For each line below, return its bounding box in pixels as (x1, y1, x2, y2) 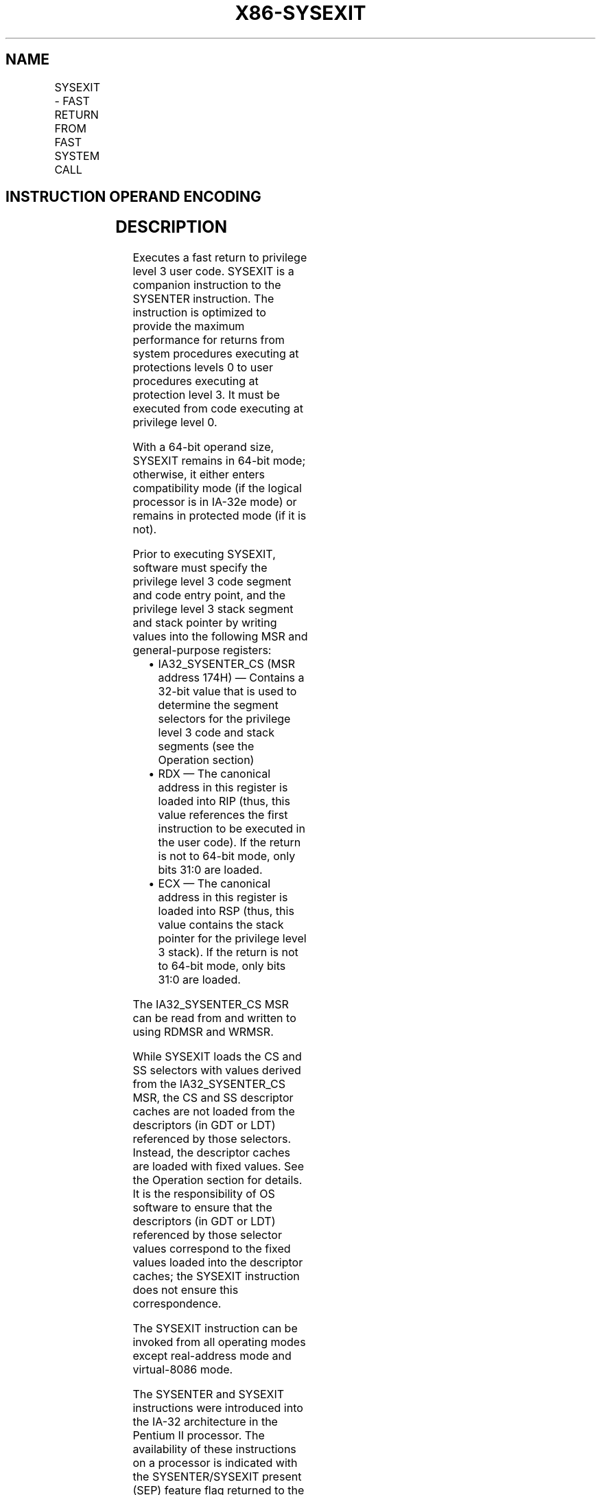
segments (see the (158, 739, 255, 754)
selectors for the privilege (158, 712, 291, 726)
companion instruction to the (132, 278, 281, 292)
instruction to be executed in (158, 822, 305, 836)
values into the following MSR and (132, 629, 308, 644)
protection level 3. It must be (132, 388, 280, 402)
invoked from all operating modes (132, 1335, 306, 1349)
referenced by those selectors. (132, 1132, 291, 1146)
